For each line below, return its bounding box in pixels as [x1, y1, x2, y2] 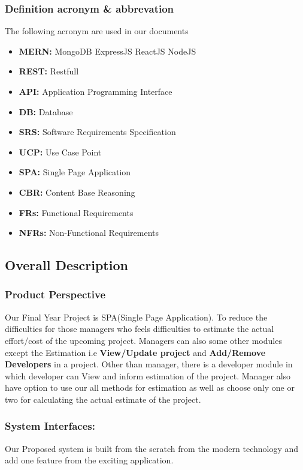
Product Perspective [5, 287, 106, 302]
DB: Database [19, 105, 73, 118]
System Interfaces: [5, 418, 95, 433]
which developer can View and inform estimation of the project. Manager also [5, 369, 291, 382]
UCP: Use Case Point [19, 145, 102, 158]
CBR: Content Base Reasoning [19, 185, 135, 198]
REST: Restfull [19, 65, 79, 77]
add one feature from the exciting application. [5, 454, 174, 466]
